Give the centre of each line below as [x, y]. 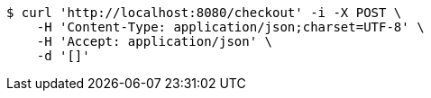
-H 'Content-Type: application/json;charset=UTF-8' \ [230, 27]
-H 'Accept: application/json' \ [155, 41]
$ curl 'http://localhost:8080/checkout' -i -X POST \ [204, 13]
